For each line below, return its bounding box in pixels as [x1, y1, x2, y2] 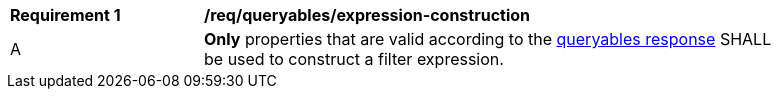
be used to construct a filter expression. [204, 49, 504, 69]
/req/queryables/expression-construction [204, 5, 531, 25]
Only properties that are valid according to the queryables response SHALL [204, 29, 772, 49]
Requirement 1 [10, 5, 121, 25]
